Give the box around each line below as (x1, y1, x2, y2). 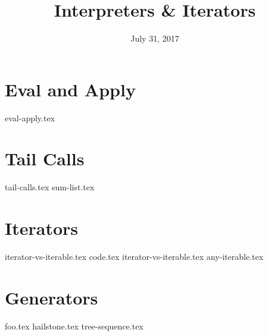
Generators (5, 285, 98, 309)
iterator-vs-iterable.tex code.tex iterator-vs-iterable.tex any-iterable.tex (5, 250, 264, 263)
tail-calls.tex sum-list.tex (5, 181, 95, 193)
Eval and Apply (5, 77, 136, 101)
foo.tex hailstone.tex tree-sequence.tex (5, 319, 144, 332)
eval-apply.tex (5, 111, 55, 124)
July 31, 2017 (130, 32, 179, 45)
